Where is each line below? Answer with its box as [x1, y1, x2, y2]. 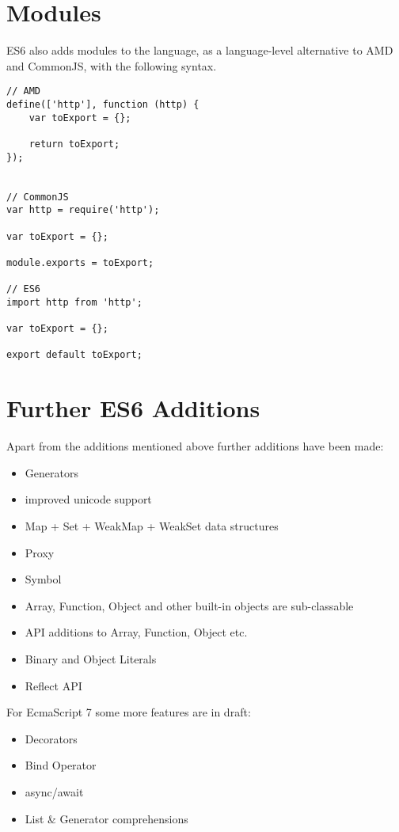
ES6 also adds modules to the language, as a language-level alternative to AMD [6, 42, 393, 59]
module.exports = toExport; [6, 256, 154, 268]
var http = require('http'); [6, 204, 160, 216]
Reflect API [25, 677, 82, 693]
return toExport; [28, 138, 120, 150]
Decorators [25, 730, 78, 747]
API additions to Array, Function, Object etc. [25, 624, 248, 640]
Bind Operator [25, 757, 97, 773]
